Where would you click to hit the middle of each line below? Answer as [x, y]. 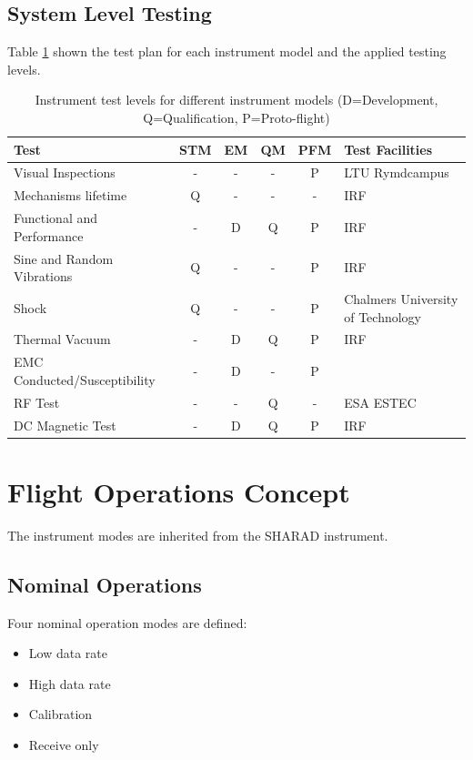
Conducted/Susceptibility [85, 379]
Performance [49, 235]
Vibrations [43, 276]
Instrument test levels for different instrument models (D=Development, [236, 100]
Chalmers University [401, 298]
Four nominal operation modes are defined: [127, 622]
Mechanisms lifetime [70, 195]
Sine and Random [64, 258]
